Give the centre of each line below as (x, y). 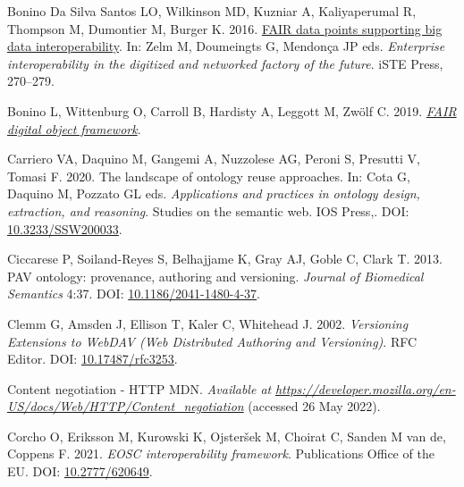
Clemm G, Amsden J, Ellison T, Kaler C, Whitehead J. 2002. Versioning (208, 323)
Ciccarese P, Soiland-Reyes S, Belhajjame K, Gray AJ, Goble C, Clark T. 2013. (225, 259)
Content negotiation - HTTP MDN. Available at (139, 388)
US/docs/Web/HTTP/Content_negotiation (126, 406)
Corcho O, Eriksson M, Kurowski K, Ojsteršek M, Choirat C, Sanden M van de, (227, 436)
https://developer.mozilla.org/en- (365, 388)
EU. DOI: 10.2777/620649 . (80, 471)
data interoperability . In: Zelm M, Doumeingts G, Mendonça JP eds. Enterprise (226, 46)
